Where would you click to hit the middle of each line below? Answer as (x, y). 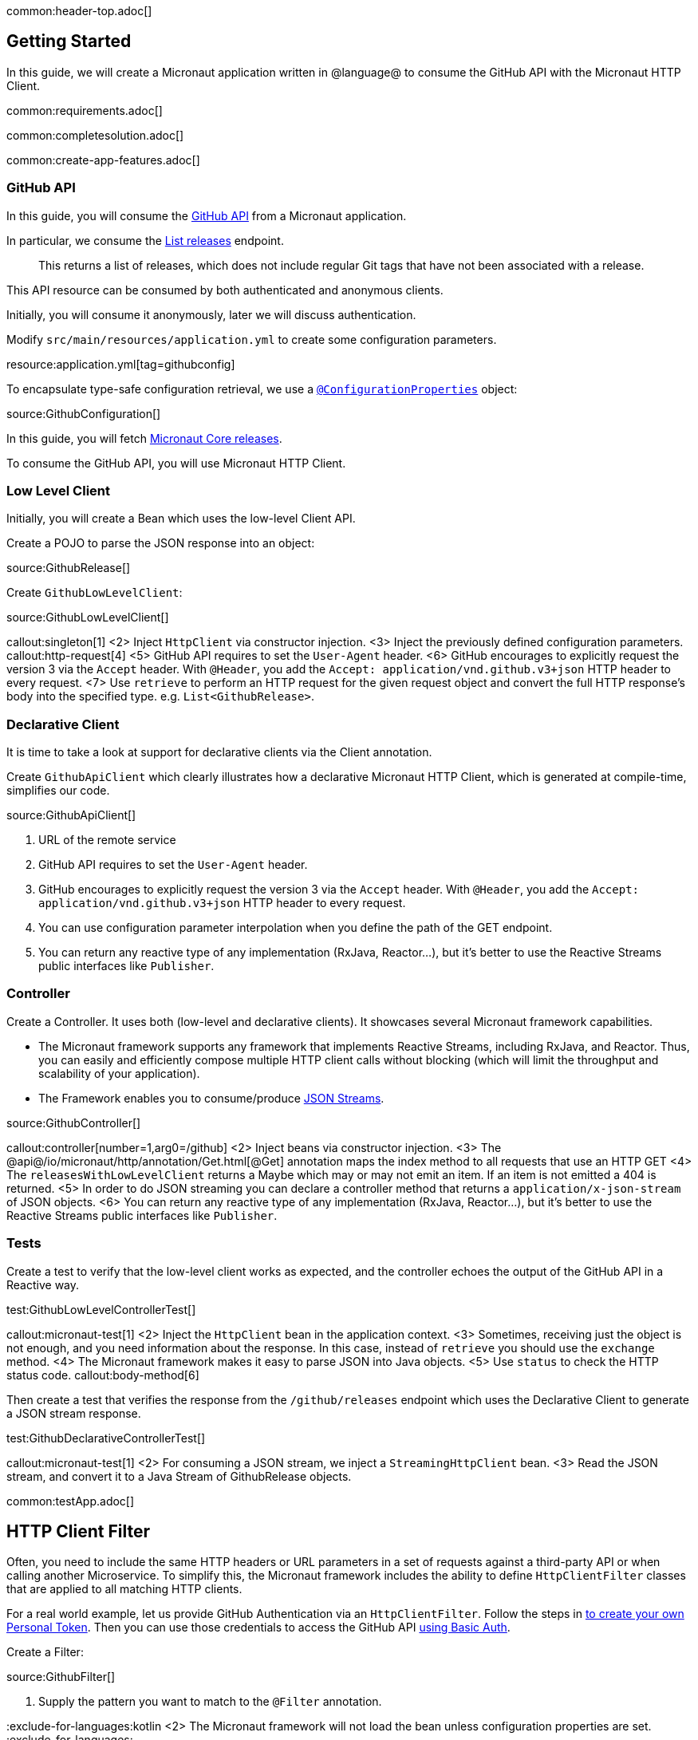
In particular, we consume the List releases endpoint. (145, 240)
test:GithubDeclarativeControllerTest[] (106, 1438)
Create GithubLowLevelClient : (95, 593)
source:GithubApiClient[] (71, 815)
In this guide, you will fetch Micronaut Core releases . (144, 438)
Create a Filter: (45, 1652)
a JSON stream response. (74, 1413)
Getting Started (69, 41)
